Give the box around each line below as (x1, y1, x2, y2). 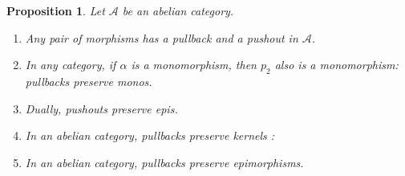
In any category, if (25, 56, 116, 73)
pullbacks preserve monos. (25, 72, 152, 89)
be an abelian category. (122, 2, 234, 18)
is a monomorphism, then (131, 56, 257, 73)
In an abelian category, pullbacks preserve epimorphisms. (25, 153, 304, 170)
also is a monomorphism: (274, 56, 399, 73)
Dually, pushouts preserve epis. (25, 100, 178, 117)
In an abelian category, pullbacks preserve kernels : (25, 127, 275, 144)
